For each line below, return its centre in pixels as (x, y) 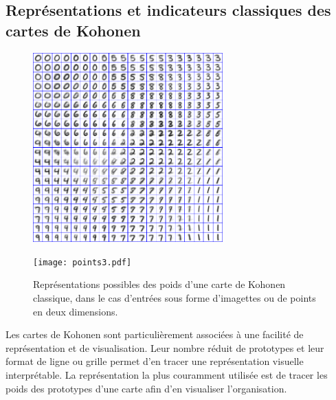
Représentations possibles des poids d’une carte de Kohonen (159, 284)
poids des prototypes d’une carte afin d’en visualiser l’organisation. (146, 388)
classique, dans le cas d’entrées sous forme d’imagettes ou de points (175, 298)
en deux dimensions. (76, 311)
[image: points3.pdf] (82, 262)
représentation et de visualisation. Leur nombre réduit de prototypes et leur (165, 347)
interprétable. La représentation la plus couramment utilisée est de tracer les (167, 375)
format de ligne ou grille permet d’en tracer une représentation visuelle (155, 361)
